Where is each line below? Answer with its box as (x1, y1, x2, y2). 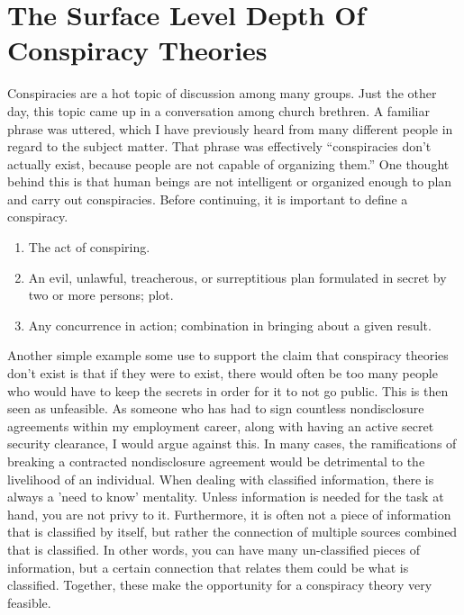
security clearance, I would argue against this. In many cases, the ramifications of (7, 434, 457, 453)
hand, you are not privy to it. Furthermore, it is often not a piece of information (7, 504, 451, 523)
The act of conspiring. (28, 238, 150, 257)
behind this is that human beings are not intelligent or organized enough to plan (7, 172, 452, 191)
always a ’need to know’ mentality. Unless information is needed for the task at (7, 487, 444, 506)
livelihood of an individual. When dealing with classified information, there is (7, 469, 434, 488)
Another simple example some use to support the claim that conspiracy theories (7, 346, 449, 365)
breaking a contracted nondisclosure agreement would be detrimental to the (7, 452, 425, 470)
